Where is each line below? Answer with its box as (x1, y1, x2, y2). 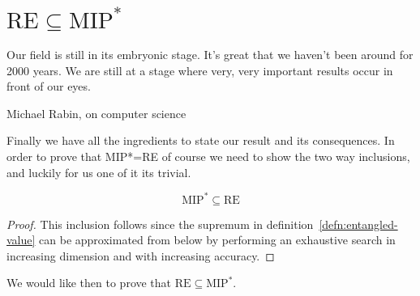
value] (6, 231, 36, 248)
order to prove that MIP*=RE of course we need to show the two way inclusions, (6, 147, 410, 164)
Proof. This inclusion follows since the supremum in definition (6, 215, 314, 232)
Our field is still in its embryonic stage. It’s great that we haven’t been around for (6, 45, 414, 62)
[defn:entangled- (319, 215, 398, 232)
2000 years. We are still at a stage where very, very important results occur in (6, 61, 393, 78)
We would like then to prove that (6, 274, 172, 291)
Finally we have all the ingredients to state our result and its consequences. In (6, 132, 395, 149)
